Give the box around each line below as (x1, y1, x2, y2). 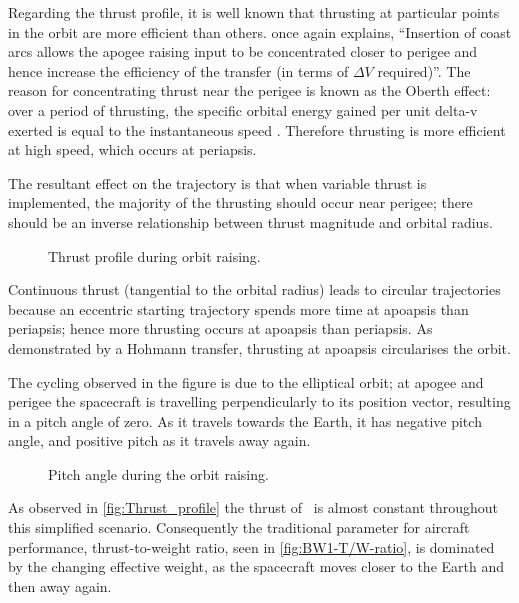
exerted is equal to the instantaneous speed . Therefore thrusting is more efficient (8, 119, 506, 140)
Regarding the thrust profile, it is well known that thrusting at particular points (8, 2, 500, 22)
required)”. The (377, 60, 471, 81)
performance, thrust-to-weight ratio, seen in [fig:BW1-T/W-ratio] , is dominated (8, 536, 495, 557)
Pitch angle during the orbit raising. (48, 463, 269, 484)
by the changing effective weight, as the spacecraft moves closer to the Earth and (8, 556, 504, 577)
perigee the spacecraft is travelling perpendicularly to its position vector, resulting (8, 391, 511, 412)
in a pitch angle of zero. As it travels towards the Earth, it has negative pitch (8, 410, 482, 431)
